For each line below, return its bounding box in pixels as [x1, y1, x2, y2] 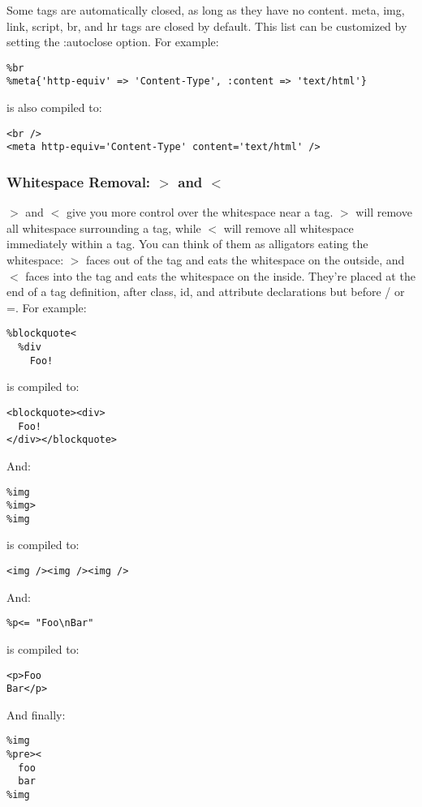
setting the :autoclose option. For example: [6, 33, 219, 50]
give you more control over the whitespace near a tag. [66, 204, 334, 221]
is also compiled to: [6, 99, 102, 116]
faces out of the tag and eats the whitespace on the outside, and [86, 251, 405, 268]
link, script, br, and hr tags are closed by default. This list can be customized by [6, 17, 407, 34]
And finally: [6, 706, 66, 723]
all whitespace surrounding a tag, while [6, 219, 201, 236]
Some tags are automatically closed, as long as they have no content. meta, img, [6, 2, 405, 18]
